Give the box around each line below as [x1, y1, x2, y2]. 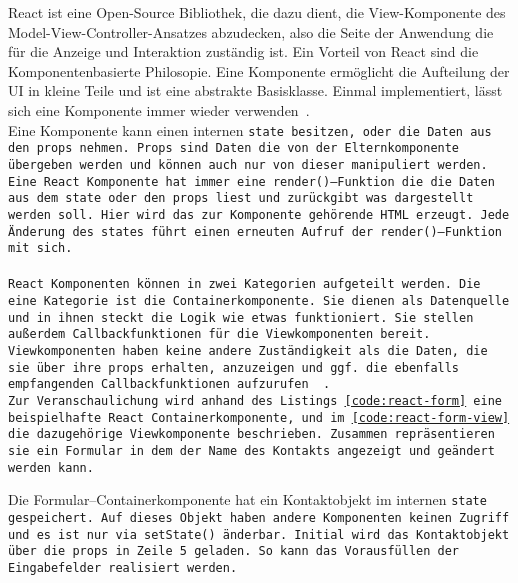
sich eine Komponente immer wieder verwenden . [8, 99, 310, 120]
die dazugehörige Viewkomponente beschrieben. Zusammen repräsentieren [8, 427, 495, 442]
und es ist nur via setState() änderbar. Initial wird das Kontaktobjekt [8, 527, 510, 542]
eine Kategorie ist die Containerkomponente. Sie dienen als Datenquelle [8, 294, 510, 309]
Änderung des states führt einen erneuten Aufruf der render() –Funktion [8, 224, 502, 239]
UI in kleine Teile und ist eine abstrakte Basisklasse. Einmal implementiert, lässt [8, 80, 503, 101]
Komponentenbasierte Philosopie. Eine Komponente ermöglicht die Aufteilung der [8, 60, 510, 81]
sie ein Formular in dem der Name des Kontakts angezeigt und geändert [8, 443, 495, 458]
